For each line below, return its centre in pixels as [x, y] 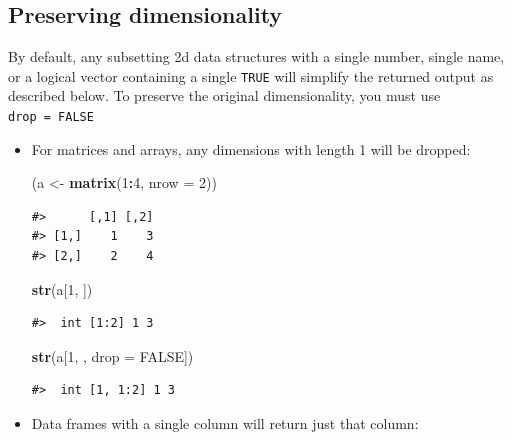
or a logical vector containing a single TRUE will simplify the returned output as [251, 75]
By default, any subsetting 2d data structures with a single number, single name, [256, 56]
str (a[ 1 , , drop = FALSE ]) [112, 355]
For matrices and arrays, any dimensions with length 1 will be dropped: [251, 148]
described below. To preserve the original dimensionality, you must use [224, 95]
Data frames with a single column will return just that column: [225, 423]
